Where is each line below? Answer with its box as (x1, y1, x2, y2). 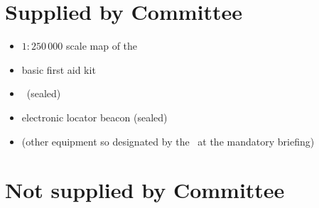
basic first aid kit (21, 62, 96, 77)
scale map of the (66, 38, 138, 53)
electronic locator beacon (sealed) (21, 109, 168, 124)
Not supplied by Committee (5, 175, 285, 204)
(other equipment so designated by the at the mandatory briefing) (21, 133, 315, 148)
